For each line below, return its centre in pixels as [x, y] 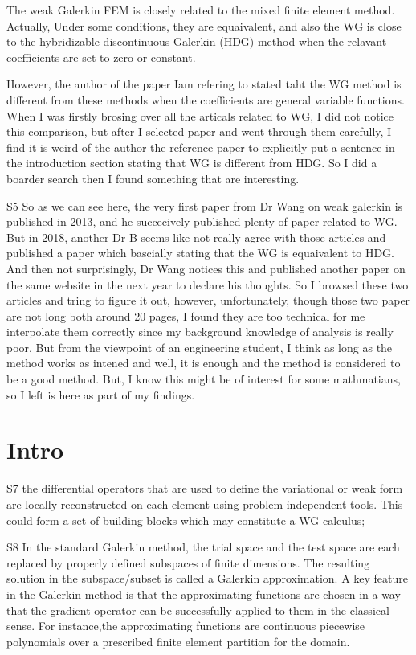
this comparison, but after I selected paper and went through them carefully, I [199, 131]
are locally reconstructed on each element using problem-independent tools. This [205, 504]
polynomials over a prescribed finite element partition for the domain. [178, 641]
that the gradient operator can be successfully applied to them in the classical [198, 610]
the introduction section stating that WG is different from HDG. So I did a [192, 163]
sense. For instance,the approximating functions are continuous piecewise [186, 626]
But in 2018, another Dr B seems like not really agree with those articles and [196, 237]
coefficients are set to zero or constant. [101, 57]
